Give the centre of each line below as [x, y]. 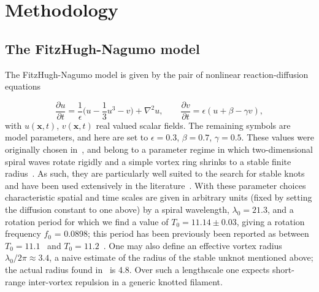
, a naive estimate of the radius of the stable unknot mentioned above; [181, 257]
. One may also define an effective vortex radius [193, 245]
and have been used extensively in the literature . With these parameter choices [156, 185]
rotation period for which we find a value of [87, 221]
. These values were [278, 137]
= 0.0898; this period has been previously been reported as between [182, 233]
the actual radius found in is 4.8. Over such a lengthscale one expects [137, 269]
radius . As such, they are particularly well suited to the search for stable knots [155, 173]
